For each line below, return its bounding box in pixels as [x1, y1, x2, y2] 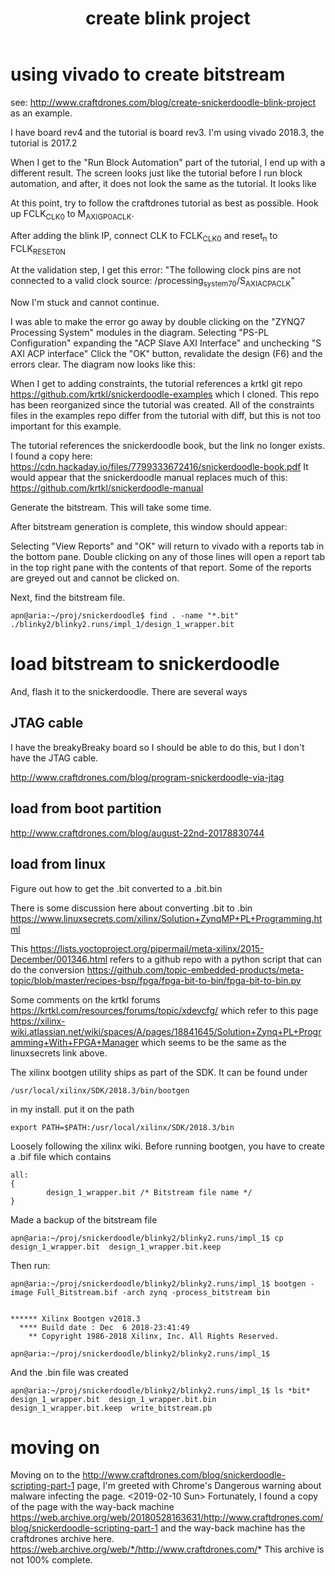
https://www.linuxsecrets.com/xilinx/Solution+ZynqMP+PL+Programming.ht [10, 912, 323, 924]
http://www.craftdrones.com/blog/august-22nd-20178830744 [10, 827, 265, 839]
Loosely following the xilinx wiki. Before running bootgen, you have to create [10, 1140, 325, 1152]
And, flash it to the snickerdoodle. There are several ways [10, 686, 248, 698]
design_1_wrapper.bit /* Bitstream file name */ [46, 1187, 253, 1197]
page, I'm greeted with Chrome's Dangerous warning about [76, 1480, 322, 1492]
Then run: [10, 1259, 51, 1271]
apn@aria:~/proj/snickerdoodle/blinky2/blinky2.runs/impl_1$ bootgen [10, 1278, 307, 1289]
